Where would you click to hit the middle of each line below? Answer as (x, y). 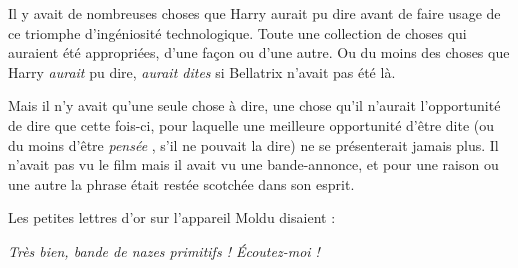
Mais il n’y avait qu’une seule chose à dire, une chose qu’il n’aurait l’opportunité (254, 105)
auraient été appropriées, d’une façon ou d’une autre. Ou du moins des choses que (259, 52)
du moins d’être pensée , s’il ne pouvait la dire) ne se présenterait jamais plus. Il (253, 144)
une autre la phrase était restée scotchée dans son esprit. (181, 183)
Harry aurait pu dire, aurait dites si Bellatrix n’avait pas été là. (202, 71)
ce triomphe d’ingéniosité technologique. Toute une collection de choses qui (237, 32)
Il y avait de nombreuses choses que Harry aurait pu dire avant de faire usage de (254, 13)
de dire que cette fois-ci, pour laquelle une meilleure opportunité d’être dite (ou (251, 124)
